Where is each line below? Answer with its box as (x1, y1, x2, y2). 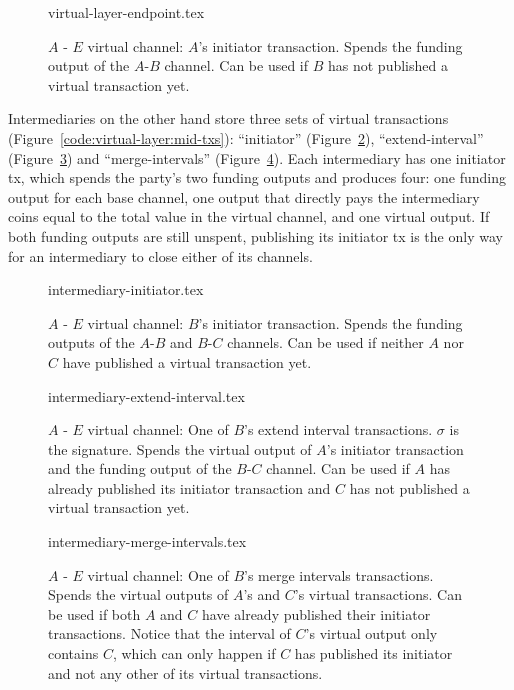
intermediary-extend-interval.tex (48, 385, 245, 406)
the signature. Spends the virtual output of (48, 438, 312, 459)
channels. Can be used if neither (227, 332, 424, 353)
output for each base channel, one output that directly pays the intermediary (8, 186, 480, 207)
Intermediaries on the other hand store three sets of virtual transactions (8, 108, 449, 129)
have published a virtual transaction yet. (62, 351, 312, 372)
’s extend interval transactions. (244, 419, 433, 440)
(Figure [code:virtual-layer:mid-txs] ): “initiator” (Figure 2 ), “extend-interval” (8, 127, 484, 148)
